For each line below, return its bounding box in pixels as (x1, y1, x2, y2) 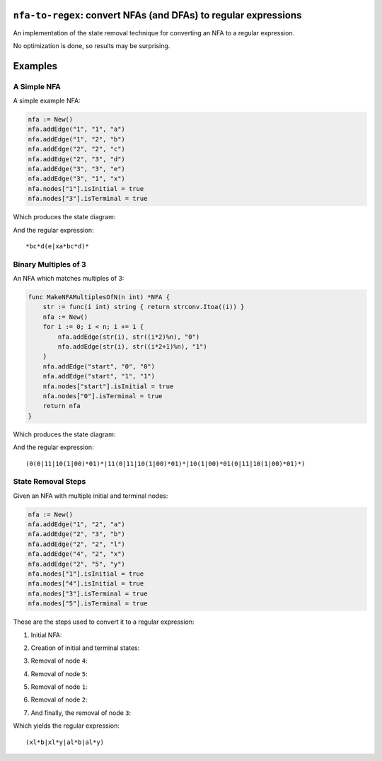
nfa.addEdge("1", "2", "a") (28, 521, 125, 528)
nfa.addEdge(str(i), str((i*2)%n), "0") (57, 332, 200, 341)
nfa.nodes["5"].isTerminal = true (28, 600, 148, 608)
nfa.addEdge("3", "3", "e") (28, 165, 125, 173)
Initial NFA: (30, 630, 62, 639)
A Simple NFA (13, 81, 62, 91)
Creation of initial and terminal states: (30, 644, 140, 652)
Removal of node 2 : (30, 695, 88, 704)
